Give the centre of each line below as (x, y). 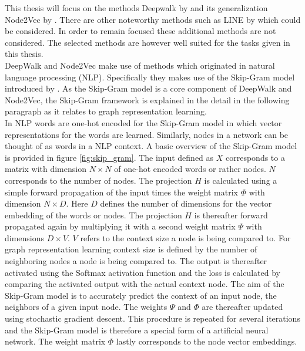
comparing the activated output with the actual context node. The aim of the (145, 284)
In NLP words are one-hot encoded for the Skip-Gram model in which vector (143, 122)
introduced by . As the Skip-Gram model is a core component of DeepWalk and (148, 88)
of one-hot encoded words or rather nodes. (190, 169)
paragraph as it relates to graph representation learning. (106, 111)
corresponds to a (255, 157)
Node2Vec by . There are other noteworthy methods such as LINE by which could (153, 19)
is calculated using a (241, 180)
